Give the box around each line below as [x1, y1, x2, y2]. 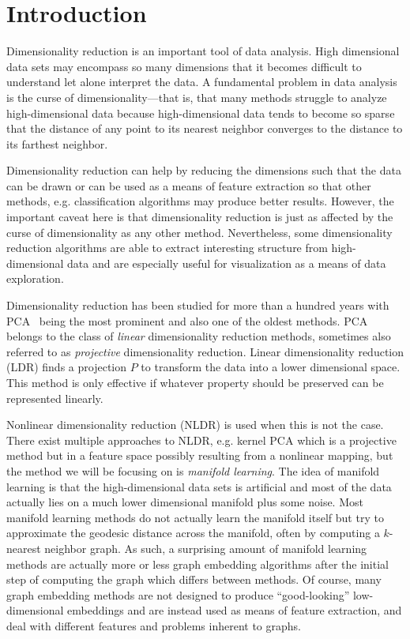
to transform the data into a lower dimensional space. [141, 359, 401, 375]
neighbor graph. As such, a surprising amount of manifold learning [44, 539, 367, 556]
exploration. [6, 270, 64, 287]
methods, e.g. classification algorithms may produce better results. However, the [6, 193, 394, 209]
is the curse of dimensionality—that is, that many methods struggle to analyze [6, 88, 387, 105]
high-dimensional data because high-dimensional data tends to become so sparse [6, 104, 395, 121]
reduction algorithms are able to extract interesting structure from [6, 239, 328, 256]
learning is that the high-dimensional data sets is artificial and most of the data [6, 478, 392, 494]
